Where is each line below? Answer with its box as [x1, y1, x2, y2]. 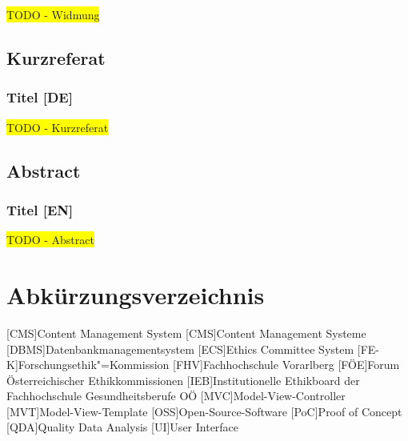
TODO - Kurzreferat [6, 118, 109, 135]
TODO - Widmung [6, 6, 100, 22]
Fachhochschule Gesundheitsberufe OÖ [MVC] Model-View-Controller [6, 387, 346, 404]
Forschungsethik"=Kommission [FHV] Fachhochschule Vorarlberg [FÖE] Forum [18, 356, 400, 373]
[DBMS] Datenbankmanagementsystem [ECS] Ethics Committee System [6, 340, 354, 357]
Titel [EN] [6, 199, 74, 219]
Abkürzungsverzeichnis [6, 278, 265, 311]
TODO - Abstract [6, 231, 94, 248]
